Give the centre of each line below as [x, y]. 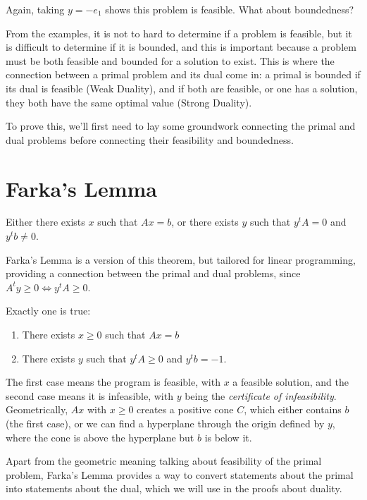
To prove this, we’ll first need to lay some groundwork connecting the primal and [181, 126]
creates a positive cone [185, 409]
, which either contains [293, 409]
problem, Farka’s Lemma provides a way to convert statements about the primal [180, 474]
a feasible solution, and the [291, 382]
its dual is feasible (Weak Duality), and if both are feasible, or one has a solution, [182, 88]
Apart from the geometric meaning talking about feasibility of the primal [164, 461]
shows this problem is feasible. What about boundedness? [230, 9]
